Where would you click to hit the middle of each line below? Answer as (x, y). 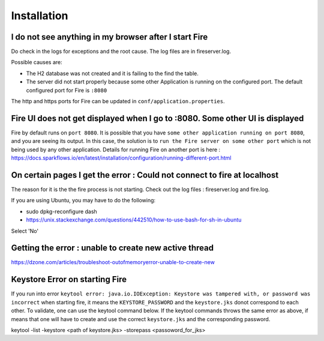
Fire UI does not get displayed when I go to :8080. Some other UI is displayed (157, 118)
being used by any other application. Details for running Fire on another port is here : (116, 149)
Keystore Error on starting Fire (69, 279)
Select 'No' (25, 231)
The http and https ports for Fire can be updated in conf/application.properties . (118, 101)
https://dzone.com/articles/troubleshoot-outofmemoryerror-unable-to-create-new (113, 262)
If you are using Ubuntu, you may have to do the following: (83, 201)
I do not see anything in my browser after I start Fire (109, 37)
